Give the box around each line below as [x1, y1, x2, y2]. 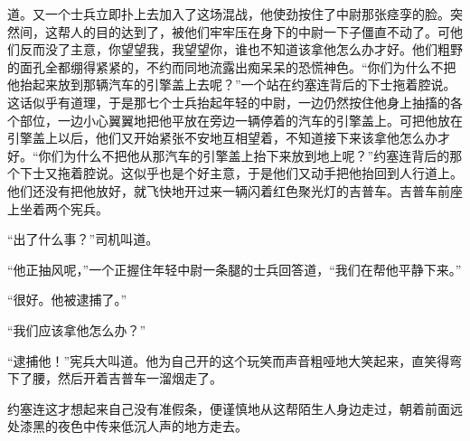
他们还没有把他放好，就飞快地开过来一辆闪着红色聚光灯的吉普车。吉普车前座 [7, 181, 463, 200]
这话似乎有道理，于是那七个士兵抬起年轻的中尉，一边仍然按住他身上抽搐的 [7, 92, 450, 111]
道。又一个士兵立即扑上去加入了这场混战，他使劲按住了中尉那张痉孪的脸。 [7, 5, 450, 23]
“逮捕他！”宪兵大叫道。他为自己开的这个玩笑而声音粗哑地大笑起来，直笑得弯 [7, 351, 463, 370]
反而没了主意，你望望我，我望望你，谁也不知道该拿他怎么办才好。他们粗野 [19, 40, 463, 59]
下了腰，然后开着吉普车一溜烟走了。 [7, 369, 222, 388]
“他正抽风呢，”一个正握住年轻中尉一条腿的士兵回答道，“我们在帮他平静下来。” [7, 259, 462, 278]
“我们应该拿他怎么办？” [7, 320, 146, 339]
